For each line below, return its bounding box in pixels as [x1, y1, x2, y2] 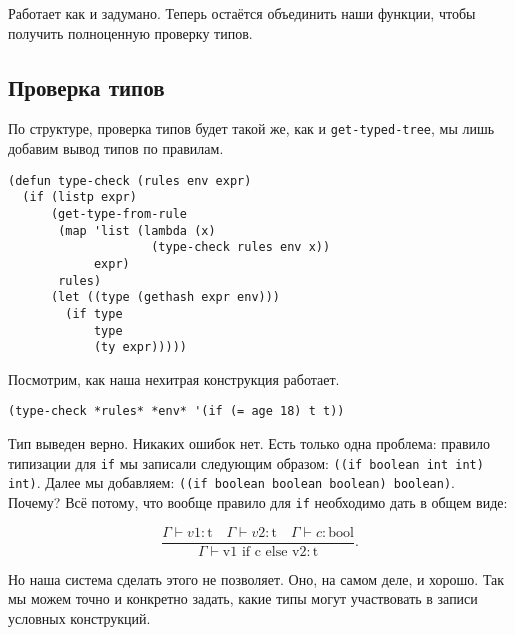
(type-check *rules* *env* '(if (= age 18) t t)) [8, 404, 345, 419]
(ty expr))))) [93, 340, 187, 355]
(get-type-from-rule [50, 206, 187, 221]
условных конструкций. [8, 607, 151, 628]
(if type [65, 306, 123, 321]
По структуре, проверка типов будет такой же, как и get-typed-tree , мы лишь [8, 118, 495, 139]
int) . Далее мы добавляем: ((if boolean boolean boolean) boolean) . [8, 472, 455, 493]
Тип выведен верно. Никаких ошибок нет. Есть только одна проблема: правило [8, 433, 490, 454]
